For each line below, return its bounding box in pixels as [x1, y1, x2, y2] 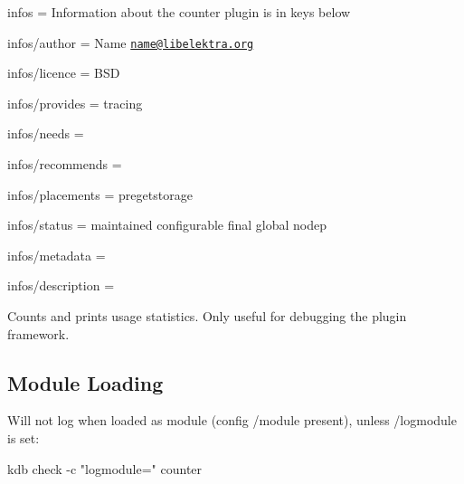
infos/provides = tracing [7, 93, 143, 112]
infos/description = [7, 276, 115, 295]
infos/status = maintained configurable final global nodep [7, 215, 327, 234]
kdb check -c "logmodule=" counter [7, 459, 203, 478]
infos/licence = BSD [7, 63, 120, 82]
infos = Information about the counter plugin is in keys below [7, 3, 351, 21]
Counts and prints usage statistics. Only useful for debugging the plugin [7, 307, 407, 325]
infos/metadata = [7, 245, 106, 264]
